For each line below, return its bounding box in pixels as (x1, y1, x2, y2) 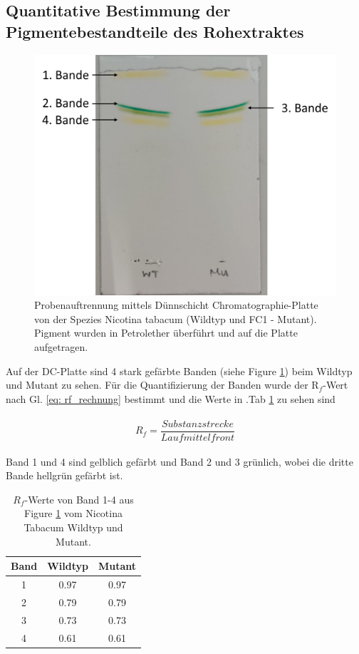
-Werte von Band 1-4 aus (24, 491, 134, 506)
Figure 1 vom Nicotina (24, 506, 123, 521)
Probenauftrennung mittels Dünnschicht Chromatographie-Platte (34, 297, 318, 312)
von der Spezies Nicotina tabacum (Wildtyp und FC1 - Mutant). (34, 311, 317, 326)
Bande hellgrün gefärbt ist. (6, 468, 123, 483)
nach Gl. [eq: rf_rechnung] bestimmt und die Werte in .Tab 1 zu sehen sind (6, 391, 335, 406)
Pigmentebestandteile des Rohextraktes (6, 20, 304, 42)
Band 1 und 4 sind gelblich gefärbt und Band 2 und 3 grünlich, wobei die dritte (6, 454, 353, 469)
